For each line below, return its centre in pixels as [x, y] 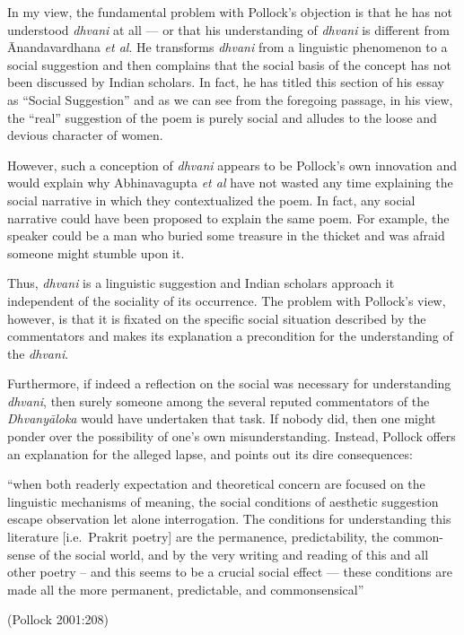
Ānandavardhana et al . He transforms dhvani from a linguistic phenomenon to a [228, 47]
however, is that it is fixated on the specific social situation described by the [217, 318]
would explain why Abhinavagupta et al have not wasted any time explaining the [230, 183]
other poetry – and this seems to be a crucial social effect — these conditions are [230, 572]
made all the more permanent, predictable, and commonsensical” [186, 589]
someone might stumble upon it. [96, 252]
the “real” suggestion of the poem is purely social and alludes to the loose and [222, 117]
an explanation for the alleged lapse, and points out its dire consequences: [210, 453]
